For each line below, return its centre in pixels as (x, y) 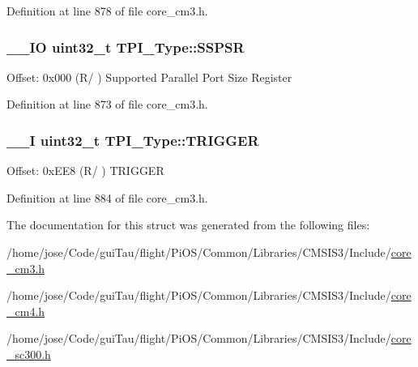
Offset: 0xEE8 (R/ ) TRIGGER (85, 171)
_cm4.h (26, 311)
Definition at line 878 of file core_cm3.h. (107, 11)
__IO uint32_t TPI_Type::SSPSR (126, 47)
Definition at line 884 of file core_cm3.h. (107, 197)
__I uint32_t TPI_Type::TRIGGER (133, 140)
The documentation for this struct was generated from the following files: (188, 225)
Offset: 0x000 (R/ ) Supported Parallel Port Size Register (149, 77)
